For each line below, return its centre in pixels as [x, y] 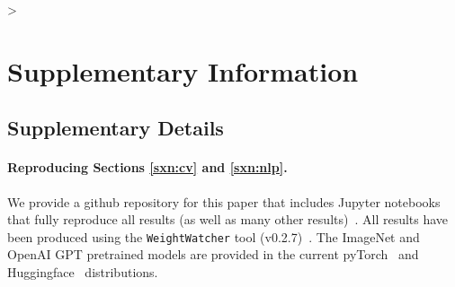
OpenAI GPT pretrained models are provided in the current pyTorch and [213, 254]
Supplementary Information [183, 70]
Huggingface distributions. [83, 271]
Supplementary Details [116, 128]
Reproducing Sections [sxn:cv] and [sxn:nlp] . [147, 167]
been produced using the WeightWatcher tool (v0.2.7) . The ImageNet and [214, 236]
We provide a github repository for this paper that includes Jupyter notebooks [224, 201]
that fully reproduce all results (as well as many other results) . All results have [228, 219]
